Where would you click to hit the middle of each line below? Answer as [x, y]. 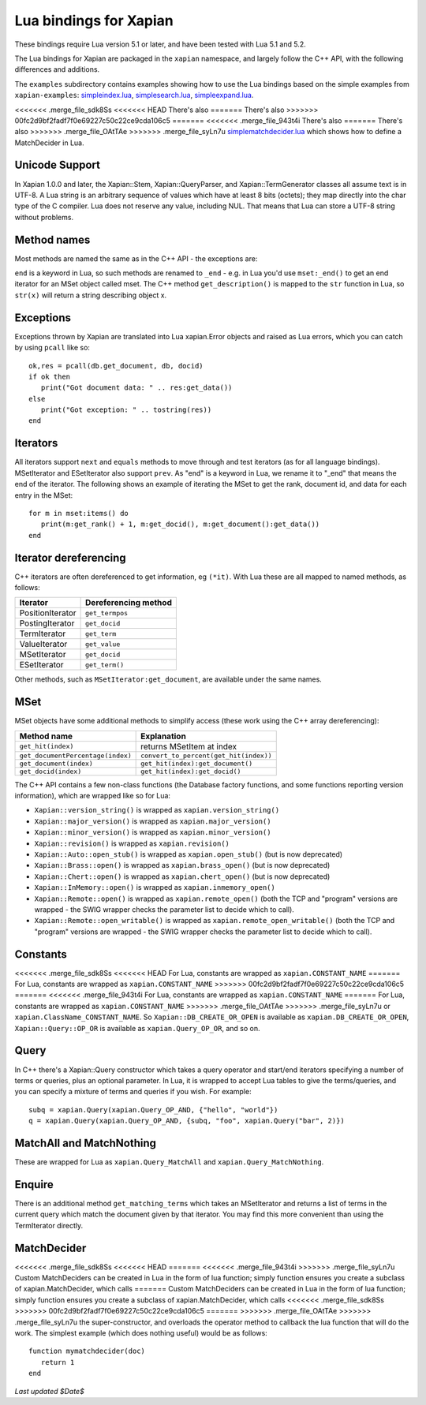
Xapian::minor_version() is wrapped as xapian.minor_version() [153, 832]
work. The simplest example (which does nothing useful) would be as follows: [141, 1332]
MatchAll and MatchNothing [86, 1143]
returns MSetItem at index [189, 746]
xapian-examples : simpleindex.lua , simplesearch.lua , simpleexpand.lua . [134, 95]
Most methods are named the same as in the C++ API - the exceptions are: [136, 258]
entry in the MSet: [44, 495]
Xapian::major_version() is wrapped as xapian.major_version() [153, 821]
